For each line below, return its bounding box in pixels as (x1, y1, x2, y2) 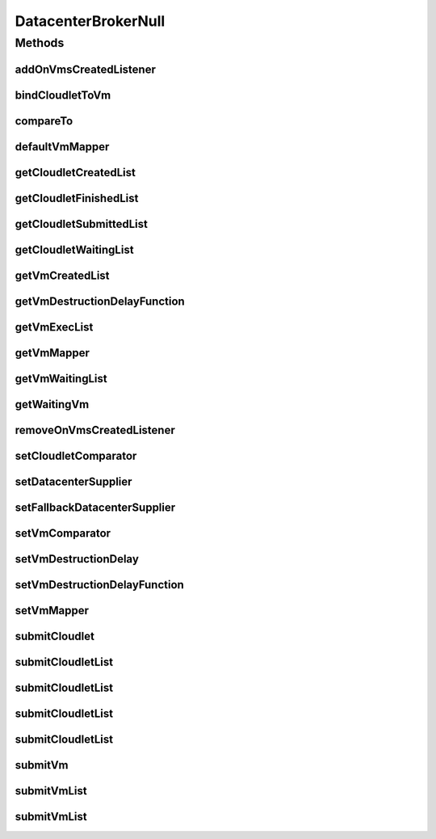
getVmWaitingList (15, 372, 108, 386)
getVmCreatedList (15, 268, 110, 282)
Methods (15, 36, 65, 50)
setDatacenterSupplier (15, 474, 132, 488)
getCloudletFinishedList (15, 191, 139, 205)
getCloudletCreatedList (15, 166, 136, 179)
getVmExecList (15, 320, 94, 334)
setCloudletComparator (15, 449, 137, 462)
